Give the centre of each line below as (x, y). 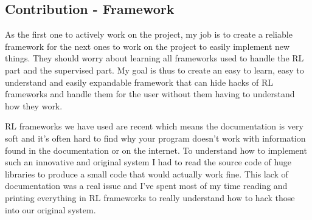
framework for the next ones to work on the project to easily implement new (147, 46)
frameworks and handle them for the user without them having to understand (150, 94)
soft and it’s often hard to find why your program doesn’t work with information (155, 138)
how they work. (34, 105)
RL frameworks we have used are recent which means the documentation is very (154, 126)
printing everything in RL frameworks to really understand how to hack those (150, 197)
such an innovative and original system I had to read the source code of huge (148, 162)
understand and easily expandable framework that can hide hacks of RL (139, 82)
